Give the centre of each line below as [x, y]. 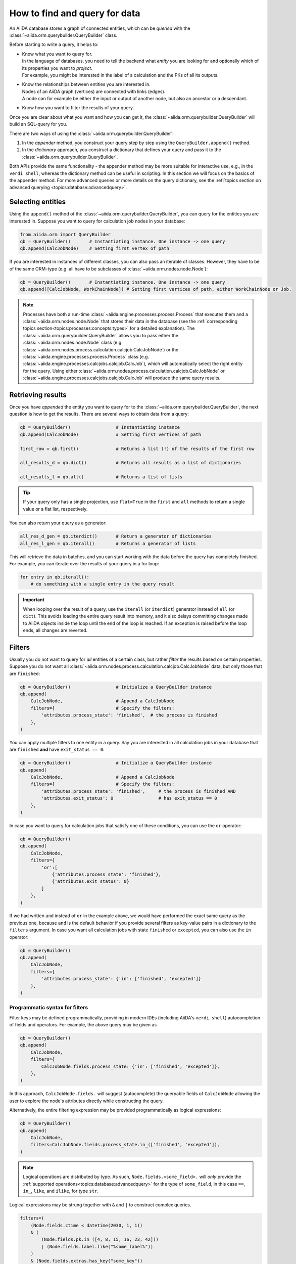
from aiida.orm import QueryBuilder [65, 234]
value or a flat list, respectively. [55, 509]
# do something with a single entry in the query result [103, 584]
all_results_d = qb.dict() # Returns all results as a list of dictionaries [131, 463]
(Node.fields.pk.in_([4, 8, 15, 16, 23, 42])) [100, 1239]
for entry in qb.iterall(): [55, 577]
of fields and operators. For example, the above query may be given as [83, 1025]
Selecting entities [38, 202]
